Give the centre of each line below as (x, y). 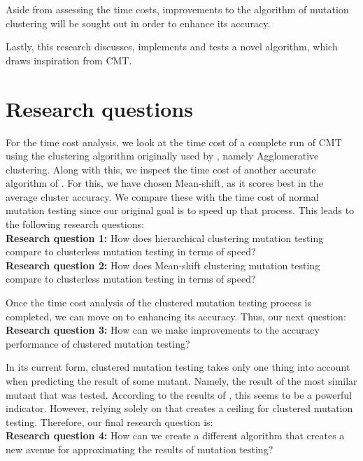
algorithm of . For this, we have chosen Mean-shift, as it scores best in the (164, 183)
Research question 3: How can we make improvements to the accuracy (163, 330)
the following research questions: (75, 224)
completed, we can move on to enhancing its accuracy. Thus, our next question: (176, 316)
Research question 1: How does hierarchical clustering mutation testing (165, 237)
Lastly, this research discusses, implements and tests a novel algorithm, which (172, 47)
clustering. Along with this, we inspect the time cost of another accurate (161, 169)
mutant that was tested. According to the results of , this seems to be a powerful (179, 394)
